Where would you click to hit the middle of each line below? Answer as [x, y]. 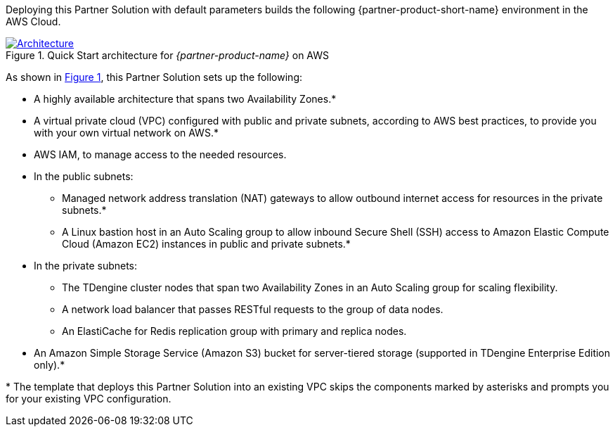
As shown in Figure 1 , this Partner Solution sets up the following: [154, 77]
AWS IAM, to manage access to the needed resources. [160, 154]
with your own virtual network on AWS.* [126, 133]
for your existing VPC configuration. [89, 399]
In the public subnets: [84, 176]
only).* [50, 365]
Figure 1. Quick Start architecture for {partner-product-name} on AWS [167, 55]
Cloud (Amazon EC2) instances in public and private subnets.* [206, 244]
